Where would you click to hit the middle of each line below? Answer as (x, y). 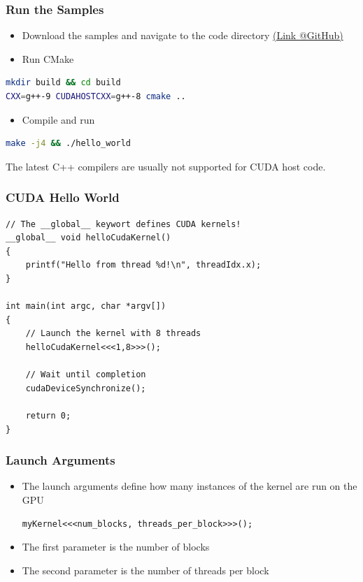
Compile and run (58, 119)
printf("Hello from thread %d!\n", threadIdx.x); (143, 265)
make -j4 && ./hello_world (69, 144)
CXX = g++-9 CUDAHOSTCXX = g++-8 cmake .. (96, 96)
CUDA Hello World (63, 197)
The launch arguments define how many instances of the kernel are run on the (190, 486)
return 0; (48, 415)
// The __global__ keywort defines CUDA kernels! (123, 224)
